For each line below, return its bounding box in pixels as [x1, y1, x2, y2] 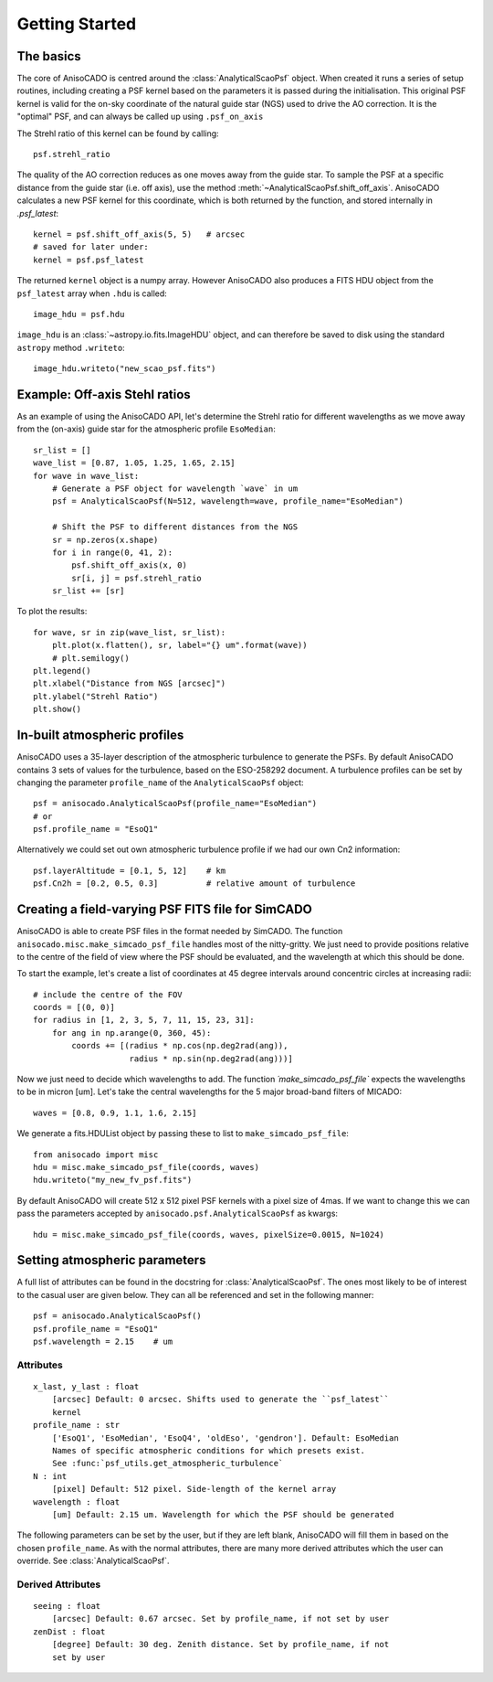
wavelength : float [33, 1496, 121, 1507]
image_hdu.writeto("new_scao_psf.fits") [33, 364, 216, 374]
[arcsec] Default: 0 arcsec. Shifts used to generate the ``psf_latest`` [51, 1394, 390, 1405]
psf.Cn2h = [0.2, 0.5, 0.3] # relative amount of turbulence [33, 878, 356, 889]
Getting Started [16, 14, 137, 34]
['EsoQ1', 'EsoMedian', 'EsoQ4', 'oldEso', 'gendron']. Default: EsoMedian [51, 1432, 399, 1443]
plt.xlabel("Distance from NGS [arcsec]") [33, 678, 226, 689]
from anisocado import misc [33, 1149, 159, 1160]
